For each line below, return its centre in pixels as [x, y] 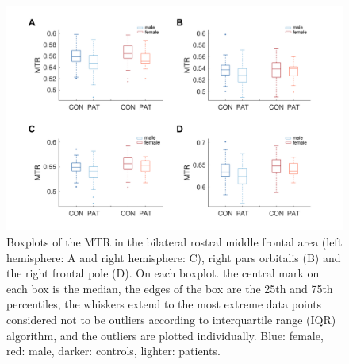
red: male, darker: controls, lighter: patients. [113, 351]
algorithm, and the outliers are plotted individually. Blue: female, [165, 335]
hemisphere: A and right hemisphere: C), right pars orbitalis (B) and [174, 257]
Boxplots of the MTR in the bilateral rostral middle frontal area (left [174, 241]
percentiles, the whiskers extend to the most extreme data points [164, 304]
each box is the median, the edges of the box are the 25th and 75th [170, 288]
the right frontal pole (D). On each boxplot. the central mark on [163, 273]
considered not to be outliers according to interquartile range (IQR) [171, 319]
